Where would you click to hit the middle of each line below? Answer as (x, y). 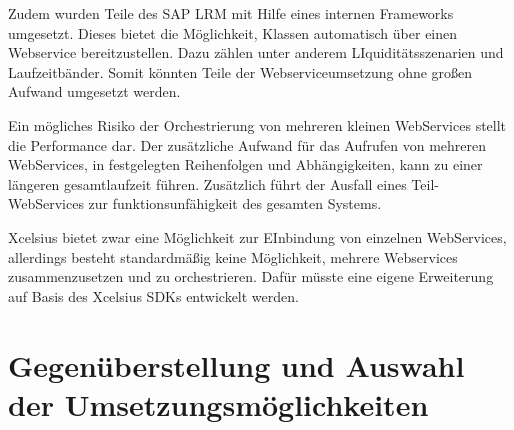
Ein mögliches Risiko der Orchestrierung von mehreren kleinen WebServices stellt (257, 124)
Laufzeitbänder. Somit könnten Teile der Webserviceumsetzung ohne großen (240, 71)
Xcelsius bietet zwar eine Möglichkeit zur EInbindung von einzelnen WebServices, (257, 236)
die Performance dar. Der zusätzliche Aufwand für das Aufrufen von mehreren (247, 144)
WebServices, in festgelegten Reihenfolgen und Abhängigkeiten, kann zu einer (245, 164)
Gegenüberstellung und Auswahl (236, 364)
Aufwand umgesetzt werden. (94, 91)
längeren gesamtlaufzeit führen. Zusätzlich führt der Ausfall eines (207, 183)
